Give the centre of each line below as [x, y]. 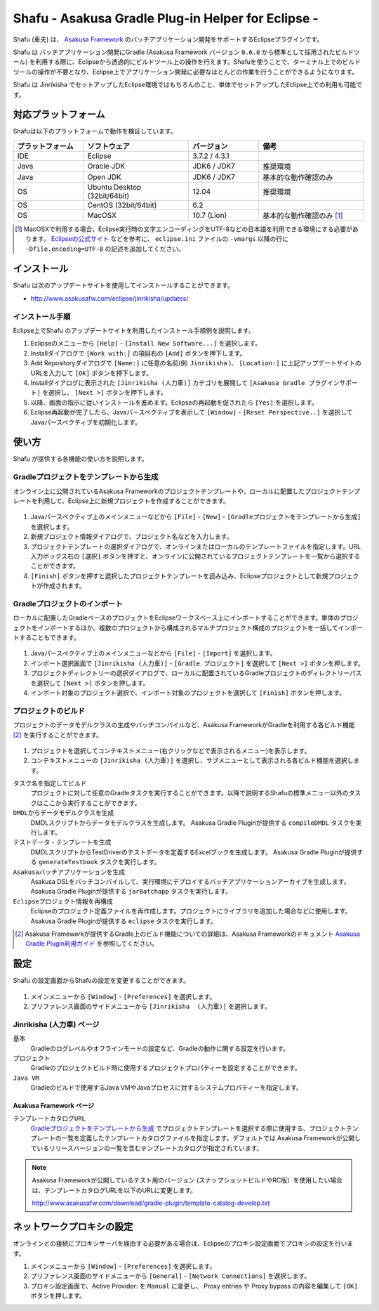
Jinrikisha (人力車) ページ [56, 1024]
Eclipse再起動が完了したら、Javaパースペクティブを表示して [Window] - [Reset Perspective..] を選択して [192, 412]
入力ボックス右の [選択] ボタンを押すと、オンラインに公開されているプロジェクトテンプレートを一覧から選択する [195, 556]
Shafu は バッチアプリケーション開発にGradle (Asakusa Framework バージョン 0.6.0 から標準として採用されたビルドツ [187, 52]
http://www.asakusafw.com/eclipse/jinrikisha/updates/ [109, 298]
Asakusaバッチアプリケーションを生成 [69, 872]
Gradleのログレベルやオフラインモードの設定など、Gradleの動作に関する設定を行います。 [160, 1048]
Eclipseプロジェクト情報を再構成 [63, 901]
